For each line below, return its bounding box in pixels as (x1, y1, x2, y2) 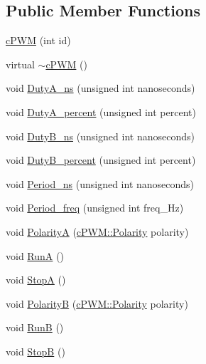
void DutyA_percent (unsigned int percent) (6, 104, 196, 119)
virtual (6, 56, 35, 71)
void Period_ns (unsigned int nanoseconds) (6, 176, 195, 191)
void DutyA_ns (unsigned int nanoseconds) (6, 80, 195, 95)
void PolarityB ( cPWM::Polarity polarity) (6, 296, 188, 311)
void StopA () (6, 272, 66, 287)
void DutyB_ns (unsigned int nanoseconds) (6, 128, 195, 143)
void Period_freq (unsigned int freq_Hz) (6, 200, 184, 215)
